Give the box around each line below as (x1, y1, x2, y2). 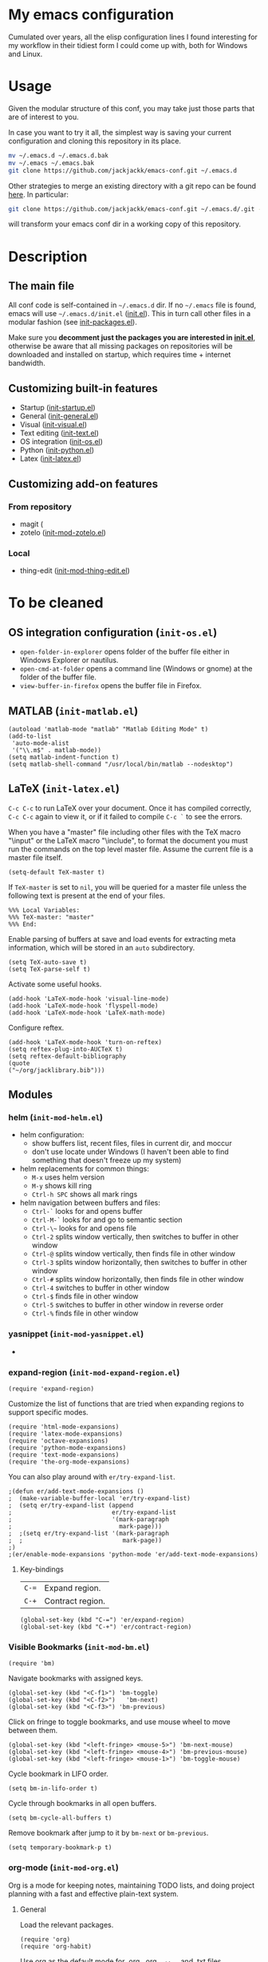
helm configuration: (19, 1130, 85, 1139)
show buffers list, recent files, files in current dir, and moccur (31, 1139, 233, 1148)
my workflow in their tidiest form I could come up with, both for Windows (8, 40, 248, 50)
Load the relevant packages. (19, 1920, 114, 1929)
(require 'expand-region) (8, 1385, 94, 1393)
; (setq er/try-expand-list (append (8, 1502, 134, 1510)
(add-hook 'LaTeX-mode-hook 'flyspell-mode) (8, 1002, 159, 1010)
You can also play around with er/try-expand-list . (8, 1472, 175, 1482)
